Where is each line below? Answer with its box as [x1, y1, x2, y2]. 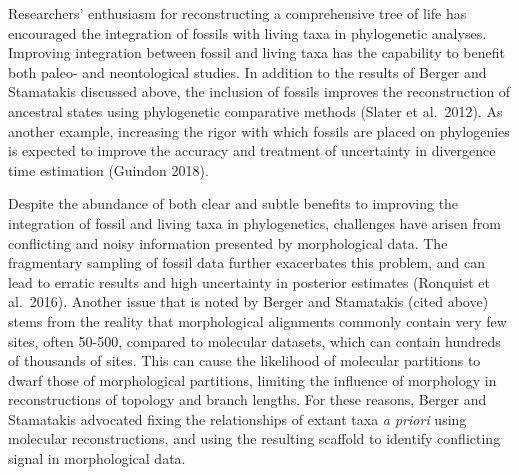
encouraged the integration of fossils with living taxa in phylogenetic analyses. [8, 22, 487, 43]
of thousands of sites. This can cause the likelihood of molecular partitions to [8, 350, 481, 371]
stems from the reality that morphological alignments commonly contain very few [8, 310, 507, 331]
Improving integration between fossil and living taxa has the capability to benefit [8, 42, 505, 63]
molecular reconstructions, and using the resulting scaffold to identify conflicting [8, 428, 501, 449]
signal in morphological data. [8, 448, 186, 469]
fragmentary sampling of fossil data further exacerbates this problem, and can [8, 252, 486, 273]
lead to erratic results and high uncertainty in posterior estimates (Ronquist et [8, 271, 490, 292]
